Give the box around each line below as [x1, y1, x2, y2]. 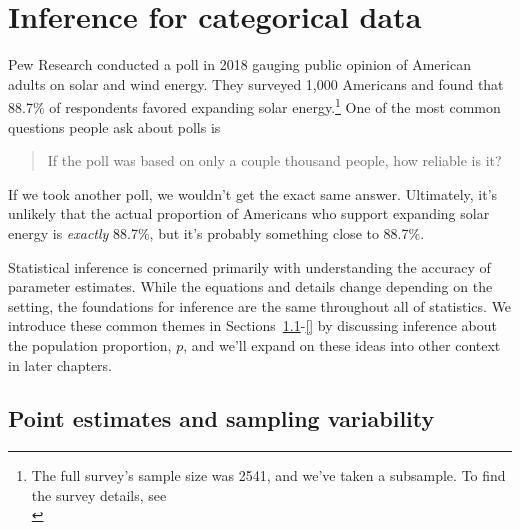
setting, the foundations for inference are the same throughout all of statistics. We [8, 295, 512, 316]
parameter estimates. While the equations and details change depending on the [8, 276, 493, 297]
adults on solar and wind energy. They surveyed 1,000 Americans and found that [8, 73, 504, 94]
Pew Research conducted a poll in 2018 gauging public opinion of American [8, 54, 471, 75]
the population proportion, [8, 334, 172, 355]
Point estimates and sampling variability [8, 403, 435, 434]
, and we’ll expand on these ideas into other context [183, 334, 501, 355]
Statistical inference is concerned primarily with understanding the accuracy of [8, 256, 491, 277]
